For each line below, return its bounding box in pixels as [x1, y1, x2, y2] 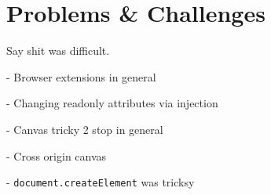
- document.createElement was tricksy [6, 174, 195, 190]
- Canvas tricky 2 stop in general [6, 121, 163, 137]
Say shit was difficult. [6, 42, 110, 59]
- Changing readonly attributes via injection [6, 95, 218, 111]
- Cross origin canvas [6, 147, 107, 164]
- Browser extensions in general [6, 68, 156, 85]
